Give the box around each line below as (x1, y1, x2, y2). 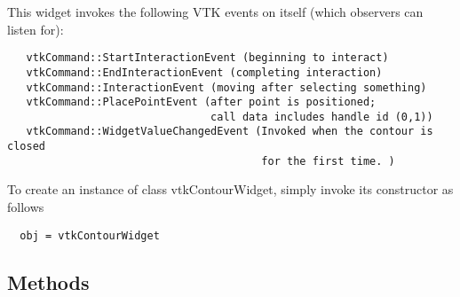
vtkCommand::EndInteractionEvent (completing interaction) (26, 66, 383, 79)
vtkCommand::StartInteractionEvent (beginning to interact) (26, 51, 389, 65)
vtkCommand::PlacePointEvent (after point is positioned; (26, 96, 377, 109)
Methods (7, 268, 90, 295)
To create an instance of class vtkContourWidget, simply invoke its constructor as (7, 180, 454, 199)
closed (7, 140, 45, 153)
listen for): (7, 20, 64, 38)
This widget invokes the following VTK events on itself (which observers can (7, 3, 424, 20)
